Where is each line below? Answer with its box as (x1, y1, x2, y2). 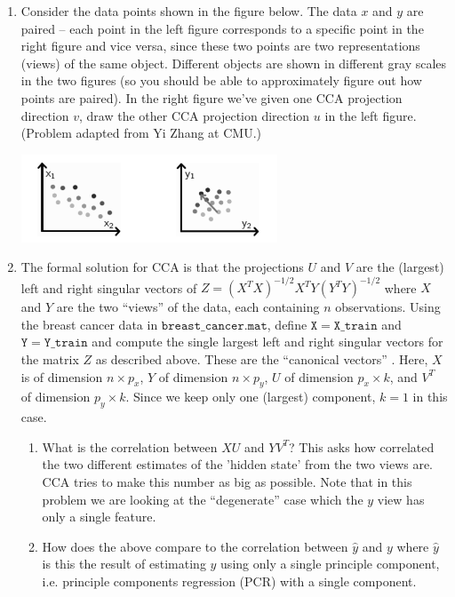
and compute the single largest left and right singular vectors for (92, 332, 443, 351)
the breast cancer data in (20, 314, 158, 333)
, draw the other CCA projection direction (78, 106, 310, 124)
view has (377, 490, 425, 508)
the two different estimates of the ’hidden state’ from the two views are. (42, 455, 434, 474)
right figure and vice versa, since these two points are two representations (20, 36, 420, 55)
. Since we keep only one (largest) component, (125, 387, 376, 406)
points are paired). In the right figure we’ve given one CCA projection (20, 88, 403, 107)
